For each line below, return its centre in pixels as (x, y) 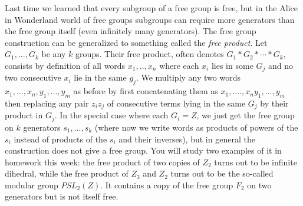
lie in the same (100, 77)
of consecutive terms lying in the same (176, 103)
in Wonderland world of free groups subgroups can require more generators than (150, 19)
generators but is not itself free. (62, 196)
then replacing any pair (47, 103)
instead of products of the (60, 139)
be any (54, 54)
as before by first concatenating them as (146, 91)
